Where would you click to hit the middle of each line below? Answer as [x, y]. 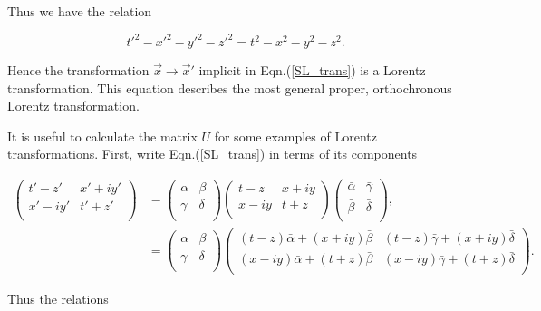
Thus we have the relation [80, 11]
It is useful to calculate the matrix [102, 136]
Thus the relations [58, 299]
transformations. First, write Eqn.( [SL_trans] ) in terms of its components [213, 154]
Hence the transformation [78, 70]
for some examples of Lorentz [295, 136]
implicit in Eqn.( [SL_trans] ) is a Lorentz [312, 70]
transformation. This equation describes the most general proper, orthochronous [230, 87]
